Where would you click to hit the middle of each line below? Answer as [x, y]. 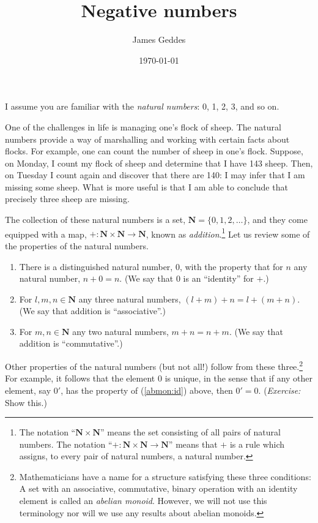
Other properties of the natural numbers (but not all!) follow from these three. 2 [154, 365]
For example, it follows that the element [80, 378]
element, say [28, 390]
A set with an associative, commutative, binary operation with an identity [158, 488]
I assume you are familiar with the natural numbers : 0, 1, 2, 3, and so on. [142, 106]
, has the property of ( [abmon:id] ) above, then [147, 390]
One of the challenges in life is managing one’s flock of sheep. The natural [143, 126]
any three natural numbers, [130, 299]
